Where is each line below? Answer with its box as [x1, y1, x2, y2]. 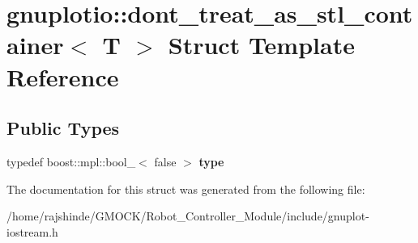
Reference [6, 60, 119, 93]
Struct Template [168, 28, 355, 61]
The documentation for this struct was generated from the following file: [6, 180, 365, 197]
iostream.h [6, 223, 58, 240]
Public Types [6, 115, 120, 140]
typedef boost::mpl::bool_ [6, 153, 136, 170]
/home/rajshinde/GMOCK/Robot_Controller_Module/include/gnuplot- [6, 207, 369, 224]
